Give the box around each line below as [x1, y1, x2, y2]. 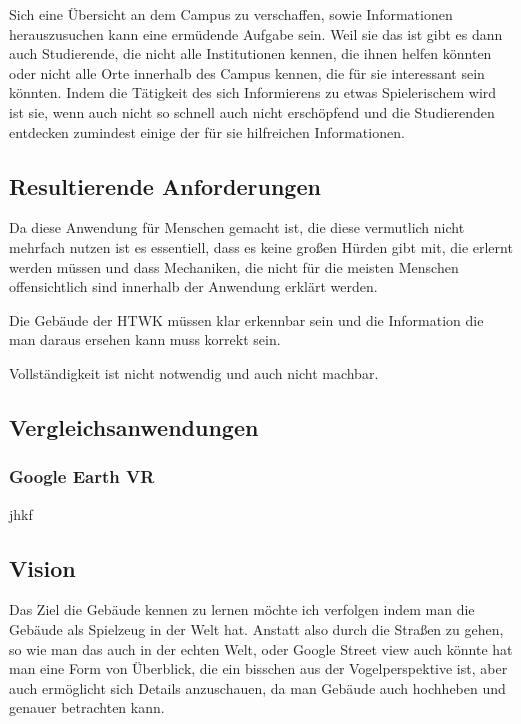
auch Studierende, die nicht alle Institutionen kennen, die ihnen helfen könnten [9, 43, 492, 64]
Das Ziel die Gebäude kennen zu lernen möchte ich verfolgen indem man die [9, 599, 475, 620]
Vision [9, 552, 76, 583]
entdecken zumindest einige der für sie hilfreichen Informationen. [9, 121, 405, 142]
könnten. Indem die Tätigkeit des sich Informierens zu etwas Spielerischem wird [9, 82, 497, 103]
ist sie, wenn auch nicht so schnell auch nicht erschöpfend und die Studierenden [9, 101, 495, 122]
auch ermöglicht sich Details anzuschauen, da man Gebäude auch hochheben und [9, 677, 506, 698]
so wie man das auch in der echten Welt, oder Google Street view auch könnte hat [9, 638, 513, 659]
